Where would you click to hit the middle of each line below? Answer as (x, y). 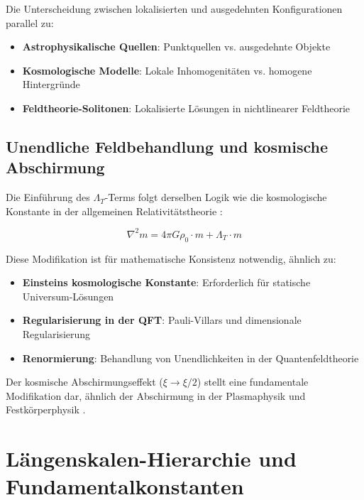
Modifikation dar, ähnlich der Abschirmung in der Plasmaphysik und (156, 395)
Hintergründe (51, 84)
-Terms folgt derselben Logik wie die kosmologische (216, 197)
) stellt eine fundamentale (253, 382)
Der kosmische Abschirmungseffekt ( (84, 382)
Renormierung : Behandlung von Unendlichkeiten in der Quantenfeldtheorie (191, 358)
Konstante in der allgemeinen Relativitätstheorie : (114, 211)
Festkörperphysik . (46, 409)
